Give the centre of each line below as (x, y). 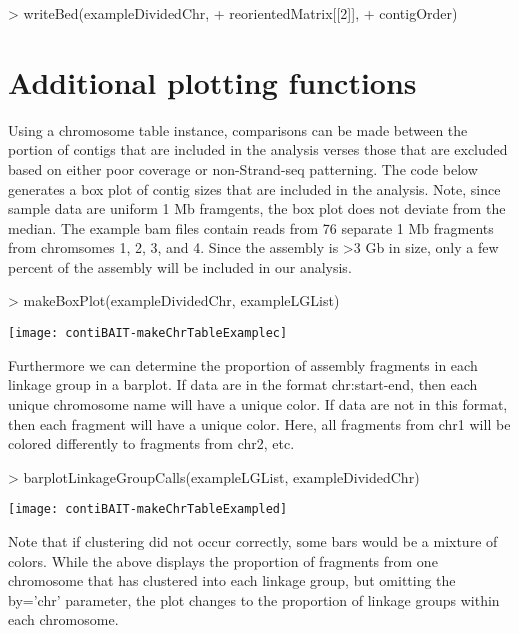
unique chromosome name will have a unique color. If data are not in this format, (258, 403)
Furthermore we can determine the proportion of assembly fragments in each (243, 364)
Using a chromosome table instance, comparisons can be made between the (238, 129)
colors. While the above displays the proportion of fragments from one (223, 560)
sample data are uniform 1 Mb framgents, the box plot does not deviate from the (257, 208)
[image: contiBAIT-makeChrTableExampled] (148, 509)
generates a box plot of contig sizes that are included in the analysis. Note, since (254, 188)
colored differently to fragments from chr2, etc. (151, 443)
